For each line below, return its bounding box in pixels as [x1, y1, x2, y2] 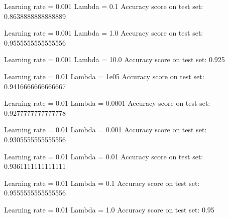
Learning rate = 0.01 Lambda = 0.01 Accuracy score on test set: [4, 151, 203, 161]
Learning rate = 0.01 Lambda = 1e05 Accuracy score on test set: [4, 71, 204, 81]
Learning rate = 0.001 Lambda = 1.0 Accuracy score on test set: [4, 28, 203, 38]
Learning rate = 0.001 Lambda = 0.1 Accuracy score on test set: [4, 1, 203, 11]
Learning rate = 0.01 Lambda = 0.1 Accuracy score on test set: [4, 177, 200, 188]
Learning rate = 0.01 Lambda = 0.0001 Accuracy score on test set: [4, 98, 210, 108]
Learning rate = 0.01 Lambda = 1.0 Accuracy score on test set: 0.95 [4, 204, 214, 214]
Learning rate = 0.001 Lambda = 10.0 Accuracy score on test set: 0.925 [4, 54, 225, 65]
